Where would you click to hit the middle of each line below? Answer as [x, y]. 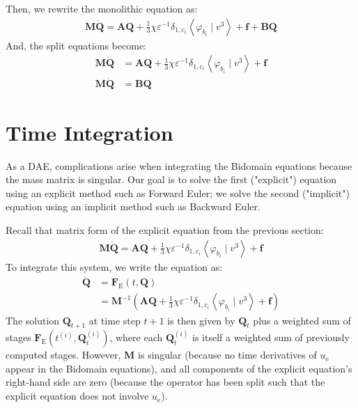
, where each [136, 337]
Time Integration [89, 132]
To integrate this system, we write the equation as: [114, 266]
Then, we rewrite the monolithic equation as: [102, 8]
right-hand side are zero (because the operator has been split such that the [165, 382]
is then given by [201, 320]
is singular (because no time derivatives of [227, 355]
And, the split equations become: [76, 45]
